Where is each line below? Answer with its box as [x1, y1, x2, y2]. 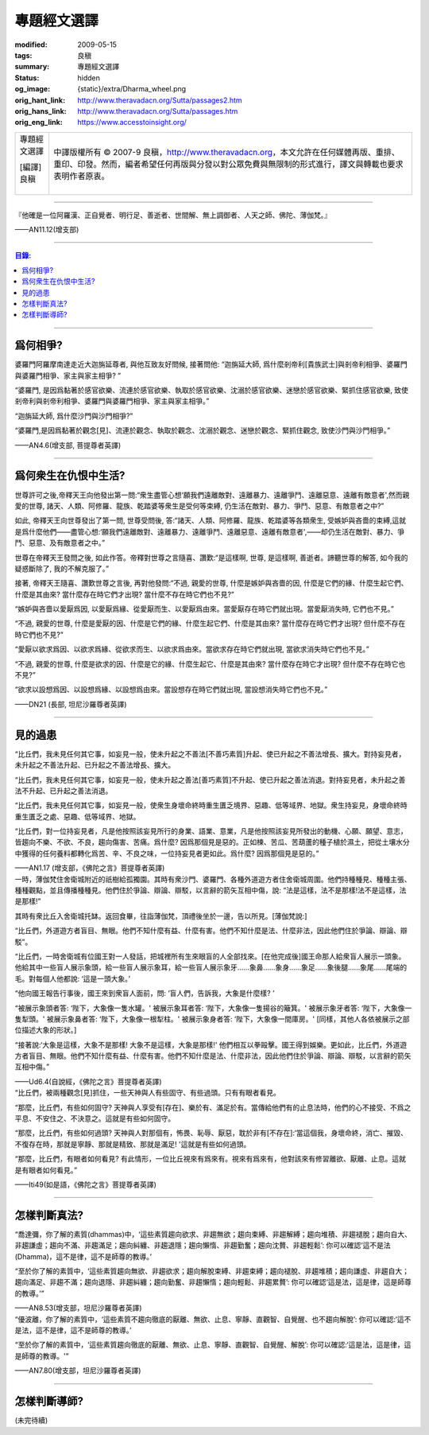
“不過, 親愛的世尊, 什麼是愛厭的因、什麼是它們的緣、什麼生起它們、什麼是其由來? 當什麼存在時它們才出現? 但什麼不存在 [14, 619, 406, 628]
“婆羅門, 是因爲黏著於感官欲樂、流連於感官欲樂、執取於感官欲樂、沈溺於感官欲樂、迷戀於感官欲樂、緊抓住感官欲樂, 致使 [14, 386, 409, 395]
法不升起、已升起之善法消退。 [14, 786, 113, 795]
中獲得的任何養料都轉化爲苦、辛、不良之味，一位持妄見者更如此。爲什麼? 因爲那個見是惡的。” [14, 848, 319, 858]
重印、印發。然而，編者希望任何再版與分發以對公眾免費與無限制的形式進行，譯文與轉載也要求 [52, 158, 404, 169]
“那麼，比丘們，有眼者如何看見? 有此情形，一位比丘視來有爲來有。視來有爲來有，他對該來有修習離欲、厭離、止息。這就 [14, 1154, 407, 1164]
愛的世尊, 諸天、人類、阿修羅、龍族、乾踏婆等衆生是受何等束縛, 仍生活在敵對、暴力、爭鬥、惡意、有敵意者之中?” [14, 501, 385, 511]
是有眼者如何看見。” [14, 1165, 78, 1175]
